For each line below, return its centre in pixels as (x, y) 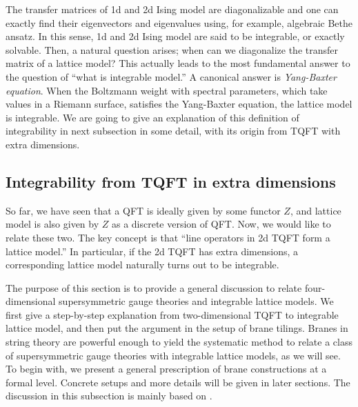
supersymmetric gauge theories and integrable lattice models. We (196, 301)
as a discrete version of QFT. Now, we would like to (221, 224)
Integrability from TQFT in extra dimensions (171, 181)
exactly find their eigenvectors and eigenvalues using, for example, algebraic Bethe (179, 22)
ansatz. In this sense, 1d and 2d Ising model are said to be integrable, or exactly (175, 36)
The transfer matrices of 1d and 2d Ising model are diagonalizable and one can (172, 9)
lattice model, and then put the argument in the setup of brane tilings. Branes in (177, 328)
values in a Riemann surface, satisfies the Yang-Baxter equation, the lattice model (179, 104)
